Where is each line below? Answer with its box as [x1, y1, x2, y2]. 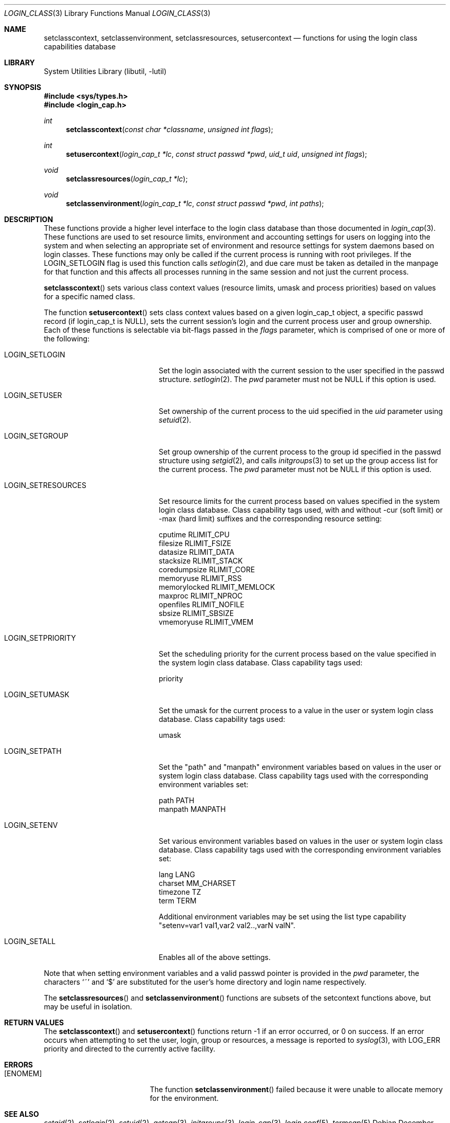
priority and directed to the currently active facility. [44, 1044, 216, 1053]
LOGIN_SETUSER [4, 391, 62, 400]
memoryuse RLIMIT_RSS [159, 574, 242, 583]
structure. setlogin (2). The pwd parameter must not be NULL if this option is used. [159, 375, 436, 384]
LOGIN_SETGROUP [4, 431, 68, 440]
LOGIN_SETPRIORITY [4, 633, 76, 642]
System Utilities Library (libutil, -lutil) [44, 67, 167, 76]
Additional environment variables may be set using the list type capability [159, 912, 406, 921]
